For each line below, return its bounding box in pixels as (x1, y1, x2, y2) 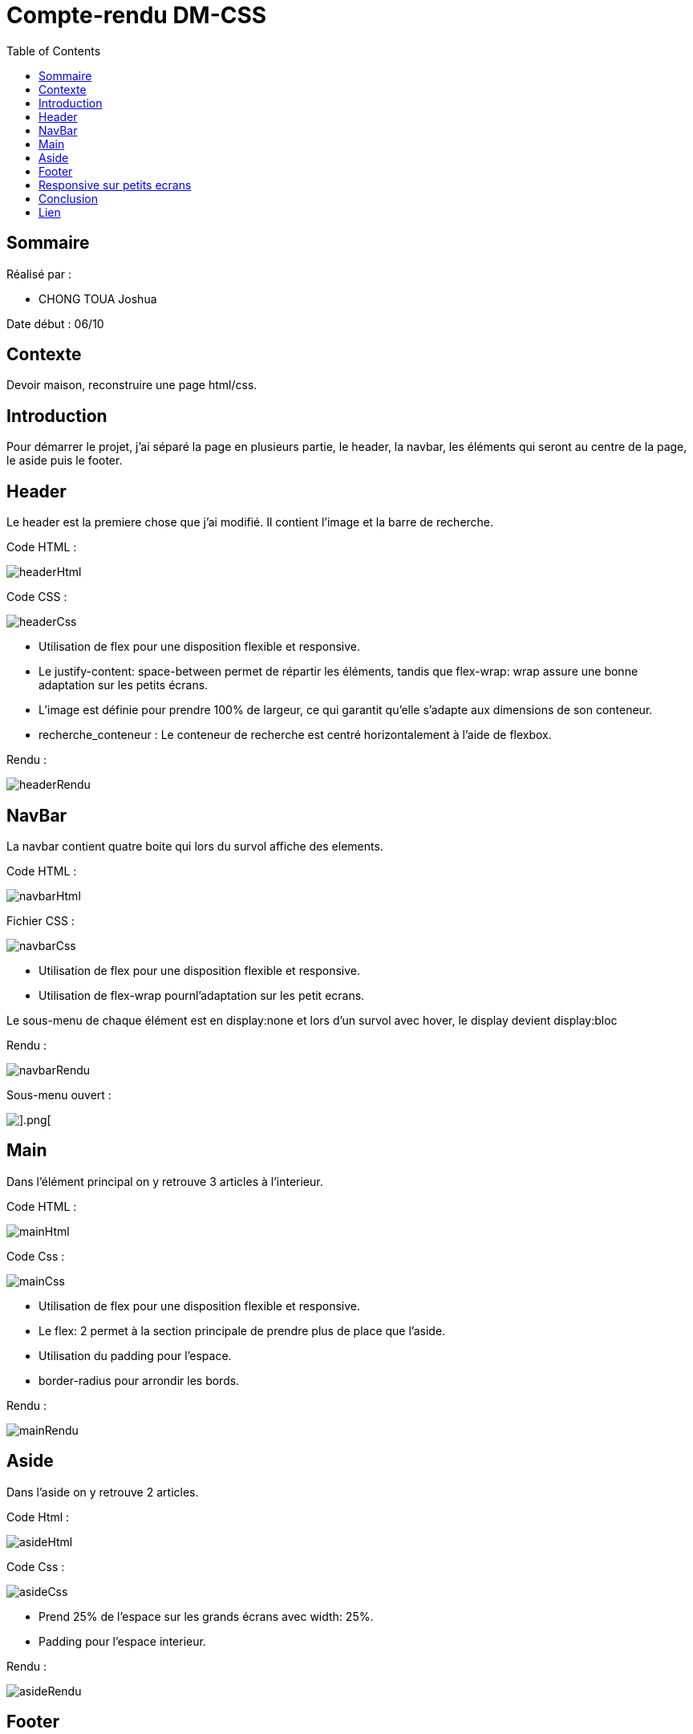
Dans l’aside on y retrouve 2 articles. (6, 1484, 199, 1499)
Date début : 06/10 (6, 316, 104, 331)
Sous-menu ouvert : (6, 1087, 111, 1102)
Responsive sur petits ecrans (38, 177, 192, 192)
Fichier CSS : (6, 913, 75, 928)
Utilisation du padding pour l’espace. (38, 1348, 232, 1362)
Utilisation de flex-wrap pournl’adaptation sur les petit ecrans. (38, 988, 365, 1002)
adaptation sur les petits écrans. (38, 678, 209, 692)
